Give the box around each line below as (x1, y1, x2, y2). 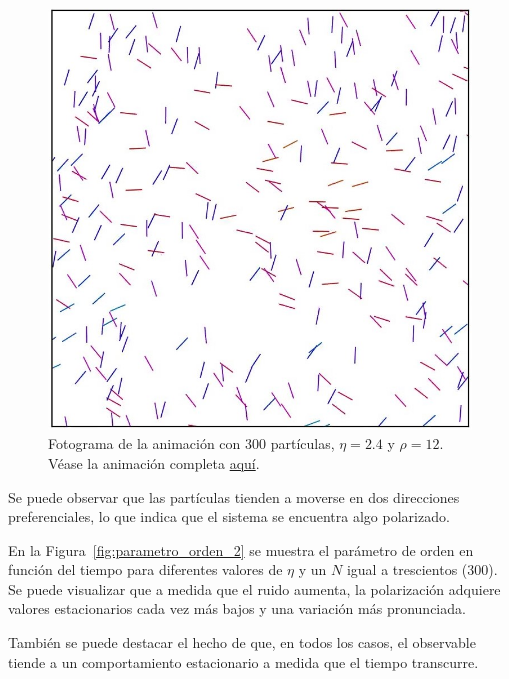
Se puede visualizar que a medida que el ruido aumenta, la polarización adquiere (8, 578, 501, 599)
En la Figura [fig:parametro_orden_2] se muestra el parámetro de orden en (8, 539, 474, 560)
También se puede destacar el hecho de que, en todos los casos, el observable (8, 632, 476, 653)
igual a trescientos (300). (346, 559, 498, 580)
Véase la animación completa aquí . (48, 452, 260, 473)
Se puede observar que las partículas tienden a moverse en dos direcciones (8, 486, 460, 507)
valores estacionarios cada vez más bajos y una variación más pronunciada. (8, 598, 466, 619)
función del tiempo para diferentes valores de (8, 559, 283, 580)
